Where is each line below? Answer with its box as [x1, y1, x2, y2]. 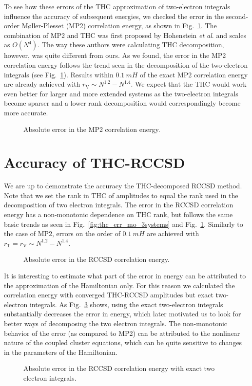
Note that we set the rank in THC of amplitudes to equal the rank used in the [4, 190, 238, 200]
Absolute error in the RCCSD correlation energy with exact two [23, 363, 215, 373]
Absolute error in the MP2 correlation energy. [23, 124, 160, 134]
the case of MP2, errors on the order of [4, 228, 120, 239]
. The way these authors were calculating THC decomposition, [38, 39, 224, 50]
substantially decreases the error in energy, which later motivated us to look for [4, 309, 241, 319]
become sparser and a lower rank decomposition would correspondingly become [4, 98, 241, 108]
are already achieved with [4, 79, 80, 89]
